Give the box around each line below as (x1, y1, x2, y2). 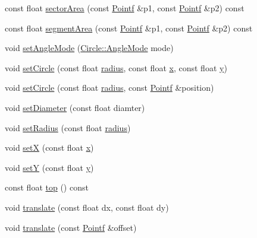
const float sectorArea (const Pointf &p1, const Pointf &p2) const (5, 2, 245, 14)
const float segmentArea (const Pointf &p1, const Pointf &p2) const (5, 21, 253, 34)
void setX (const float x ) (5, 141, 94, 154)
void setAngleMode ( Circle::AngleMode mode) (5, 42, 174, 54)
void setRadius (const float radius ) (5, 121, 131, 134)
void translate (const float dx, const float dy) (5, 201, 169, 213)
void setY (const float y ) (5, 161, 94, 173)
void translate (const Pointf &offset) (5, 221, 137, 233)
